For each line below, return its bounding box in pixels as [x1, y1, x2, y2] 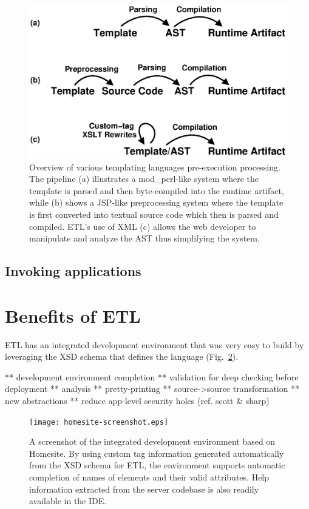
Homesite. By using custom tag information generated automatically [29, 447, 284, 459]
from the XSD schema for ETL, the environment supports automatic [29, 459, 285, 471]
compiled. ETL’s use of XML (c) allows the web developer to [29, 220, 256, 232]
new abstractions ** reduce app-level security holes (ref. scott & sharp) [5, 394, 270, 407]
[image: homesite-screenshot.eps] [29, 417, 169, 426]
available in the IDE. [29, 494, 107, 507]
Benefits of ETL [5, 303, 141, 328]
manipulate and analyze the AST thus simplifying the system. [29, 232, 260, 244]
